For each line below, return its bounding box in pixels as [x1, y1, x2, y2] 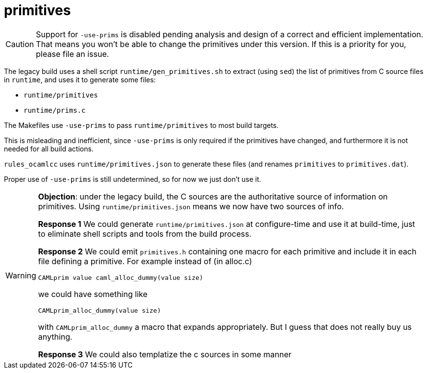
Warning [5, 270, 36, 280]
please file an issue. [36, 49, 109, 59]
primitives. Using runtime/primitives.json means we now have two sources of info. [38, 201, 344, 211]
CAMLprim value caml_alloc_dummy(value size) [38, 274, 203, 281]
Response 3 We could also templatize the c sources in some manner [38, 349, 292, 359]
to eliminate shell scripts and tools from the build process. [38, 228, 251, 239]
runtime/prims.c [24, 106, 86, 114]
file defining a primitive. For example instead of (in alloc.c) [38, 256, 252, 266]
